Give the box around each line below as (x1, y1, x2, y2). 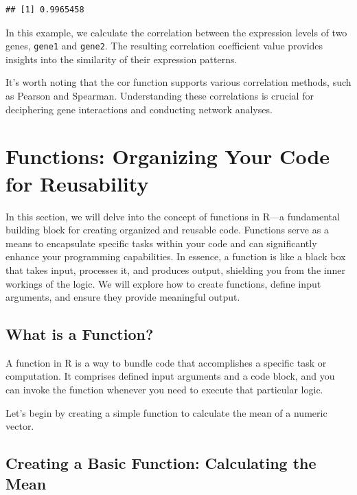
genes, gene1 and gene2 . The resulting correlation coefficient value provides (5, 38, 323, 53)
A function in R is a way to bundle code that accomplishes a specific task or (5, 355, 327, 369)
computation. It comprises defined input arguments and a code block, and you (5, 369, 335, 383)
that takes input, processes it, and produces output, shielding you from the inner (5, 262, 345, 277)
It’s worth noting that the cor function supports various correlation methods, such (5, 75, 352, 89)
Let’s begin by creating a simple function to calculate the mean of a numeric (5, 405, 327, 419)
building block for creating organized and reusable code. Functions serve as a (5, 222, 329, 237)
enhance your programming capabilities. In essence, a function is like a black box (5, 249, 346, 264)
